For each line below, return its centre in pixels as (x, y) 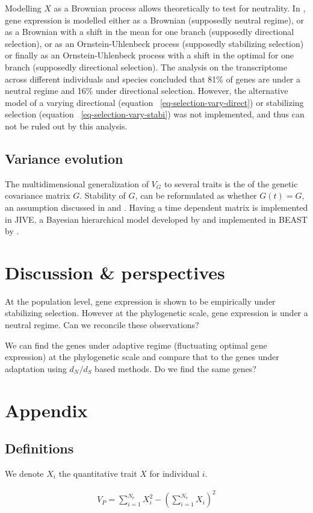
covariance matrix (38, 195)
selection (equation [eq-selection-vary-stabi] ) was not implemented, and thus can (155, 114)
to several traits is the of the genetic (231, 183)
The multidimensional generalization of (77, 183)
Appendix (46, 410)
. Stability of (103, 195)
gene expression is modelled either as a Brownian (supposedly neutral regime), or (155, 20)
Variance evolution (64, 158)
